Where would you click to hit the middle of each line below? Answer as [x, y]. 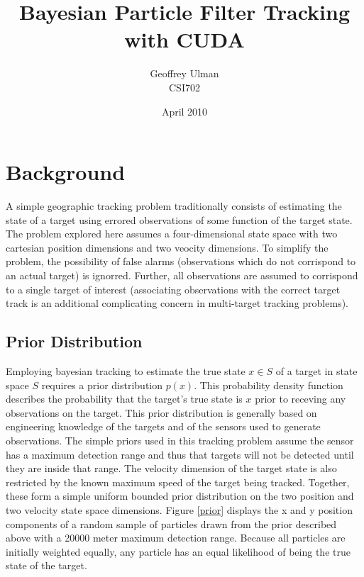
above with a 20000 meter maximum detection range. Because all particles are [176, 538]
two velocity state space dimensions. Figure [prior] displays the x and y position [179, 509]
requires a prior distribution [102, 385]
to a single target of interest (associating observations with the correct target [173, 289]
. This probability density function [269, 385]
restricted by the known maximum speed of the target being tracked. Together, [178, 482]
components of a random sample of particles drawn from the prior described [171, 523]
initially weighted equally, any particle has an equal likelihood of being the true [178, 551]
